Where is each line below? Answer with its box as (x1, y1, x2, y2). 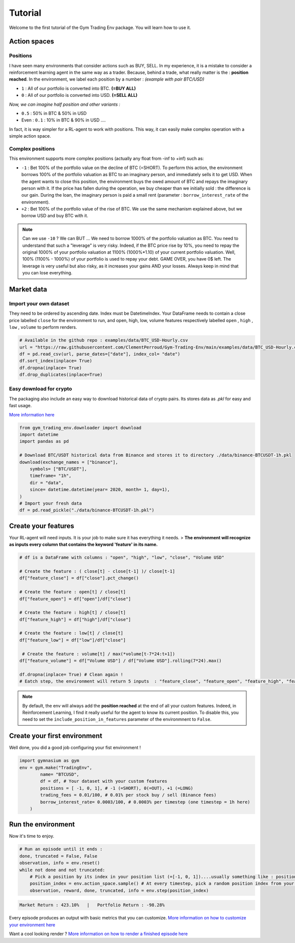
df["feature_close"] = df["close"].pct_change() (19, 575, 139, 581)
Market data (9, 285, 47, 294)
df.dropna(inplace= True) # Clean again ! (19, 672, 123, 677)
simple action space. (9, 133, 51, 139)
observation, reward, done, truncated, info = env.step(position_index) (29, 887, 209, 893)
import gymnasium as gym (19, 758, 80, 764)
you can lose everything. (22, 270, 73, 276)
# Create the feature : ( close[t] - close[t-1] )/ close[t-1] (19, 568, 176, 574)
